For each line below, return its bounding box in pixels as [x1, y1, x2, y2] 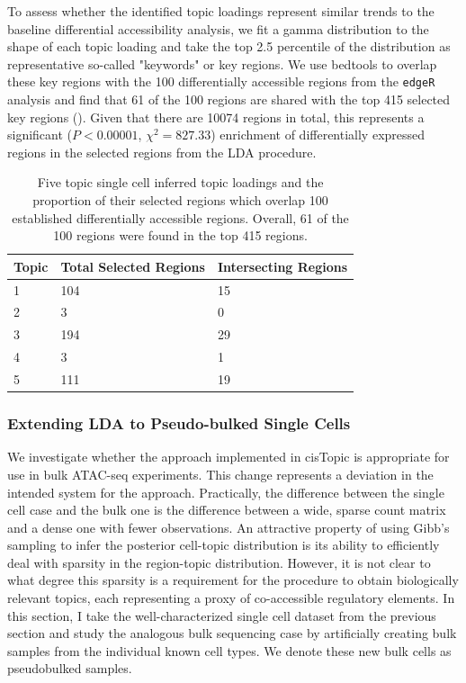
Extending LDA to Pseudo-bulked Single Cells [7, 412, 351, 435]
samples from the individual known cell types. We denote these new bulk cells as [7, 641, 452, 660]
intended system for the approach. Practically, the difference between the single [7, 482, 444, 501]
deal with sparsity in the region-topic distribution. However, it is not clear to [7, 553, 431, 571]
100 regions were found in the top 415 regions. [53, 226, 308, 245]
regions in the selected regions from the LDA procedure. [7, 142, 317, 161]
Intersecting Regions [217, 256, 348, 275]
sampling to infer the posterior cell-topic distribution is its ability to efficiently [7, 535, 440, 554]
